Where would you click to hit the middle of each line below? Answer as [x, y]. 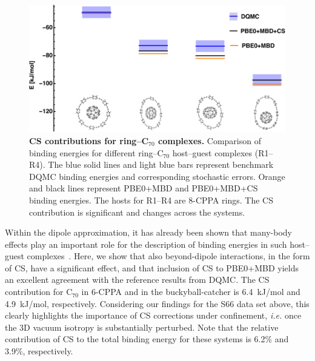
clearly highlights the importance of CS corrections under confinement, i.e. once [153, 315]
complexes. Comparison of [210, 140]
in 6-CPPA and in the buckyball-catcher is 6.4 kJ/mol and [191, 292]
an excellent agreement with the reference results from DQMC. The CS [137, 280]
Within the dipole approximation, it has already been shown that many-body [148, 232]
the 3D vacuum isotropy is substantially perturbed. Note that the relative [142, 327]
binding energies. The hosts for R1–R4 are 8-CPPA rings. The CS [151, 200]
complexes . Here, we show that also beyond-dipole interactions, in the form [168, 256]
